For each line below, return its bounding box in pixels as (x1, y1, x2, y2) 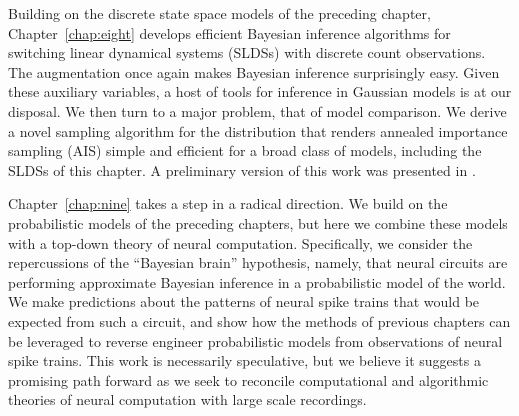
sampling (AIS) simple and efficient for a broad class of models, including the (8, 140, 482, 161)
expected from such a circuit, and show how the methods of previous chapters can (8, 310, 511, 331)
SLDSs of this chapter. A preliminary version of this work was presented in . (8, 159, 476, 180)
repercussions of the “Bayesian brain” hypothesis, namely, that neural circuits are (8, 252, 508, 273)
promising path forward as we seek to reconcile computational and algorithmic (8, 369, 489, 390)
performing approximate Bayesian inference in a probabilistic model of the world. (8, 271, 506, 292)
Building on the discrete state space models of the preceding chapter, (8, 3, 431, 23)
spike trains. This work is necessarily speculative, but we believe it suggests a (8, 350, 481, 371)
